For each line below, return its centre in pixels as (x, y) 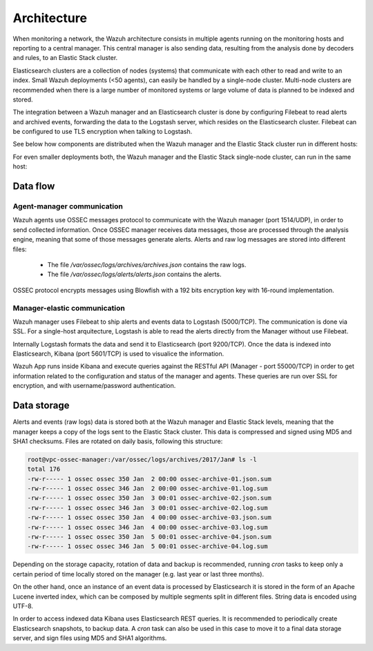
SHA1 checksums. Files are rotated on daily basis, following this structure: (118, 441)
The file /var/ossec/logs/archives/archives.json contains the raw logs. (147, 264)
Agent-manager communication (68, 206)
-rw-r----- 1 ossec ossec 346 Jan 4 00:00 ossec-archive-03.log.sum (147, 527)
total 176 (44, 469)
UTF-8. (23, 606)
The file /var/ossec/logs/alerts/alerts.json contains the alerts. (134, 274)
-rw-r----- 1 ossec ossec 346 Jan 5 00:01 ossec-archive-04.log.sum (147, 546)
